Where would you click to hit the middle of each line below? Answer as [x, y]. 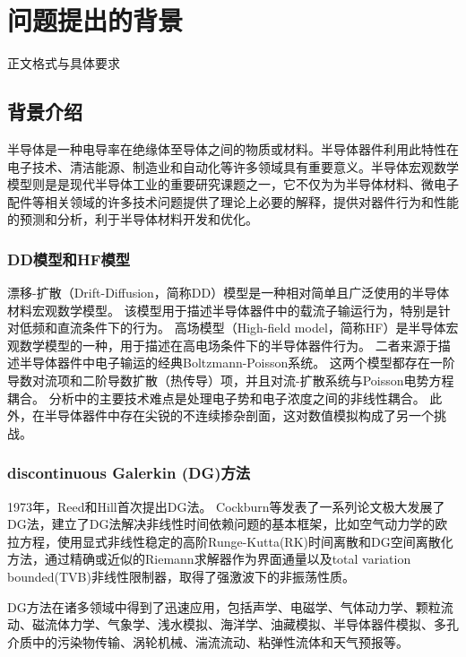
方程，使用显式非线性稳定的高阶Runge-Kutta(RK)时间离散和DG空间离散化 [236, 541]
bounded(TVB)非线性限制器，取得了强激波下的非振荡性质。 [181, 577]
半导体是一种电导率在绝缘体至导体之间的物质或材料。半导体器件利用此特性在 [233, 148]
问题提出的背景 [95, 20]
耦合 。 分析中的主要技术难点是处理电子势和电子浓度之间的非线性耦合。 [216, 398]
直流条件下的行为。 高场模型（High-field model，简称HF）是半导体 [251, 328]
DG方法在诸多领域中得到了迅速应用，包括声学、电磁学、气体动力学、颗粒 [224, 606]
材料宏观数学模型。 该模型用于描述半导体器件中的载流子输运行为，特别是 [223, 310]
